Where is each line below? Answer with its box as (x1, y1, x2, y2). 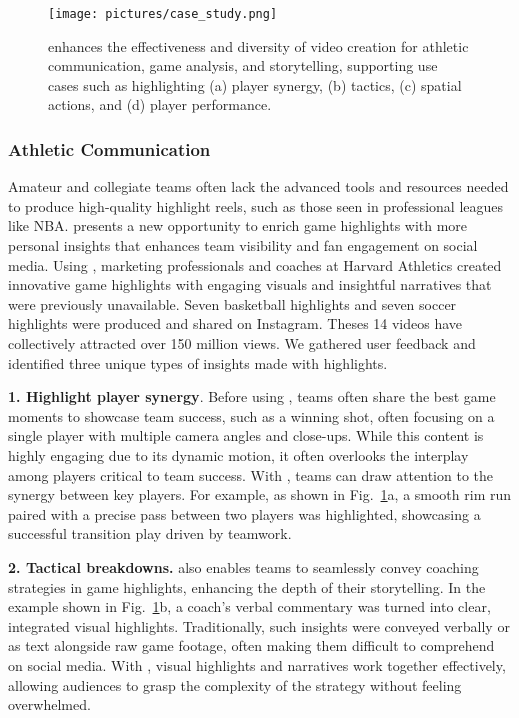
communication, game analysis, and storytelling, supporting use (48, 55, 438, 76)
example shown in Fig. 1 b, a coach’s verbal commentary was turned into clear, (8, 596, 491, 617)
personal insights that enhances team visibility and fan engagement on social (8, 235, 478, 256)
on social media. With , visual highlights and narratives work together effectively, (8, 654, 506, 675)
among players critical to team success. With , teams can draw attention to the (8, 464, 493, 485)
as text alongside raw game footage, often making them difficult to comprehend (8, 635, 495, 656)
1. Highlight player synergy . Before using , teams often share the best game (8, 386, 496, 407)
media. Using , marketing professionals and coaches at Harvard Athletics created (8, 254, 502, 275)
